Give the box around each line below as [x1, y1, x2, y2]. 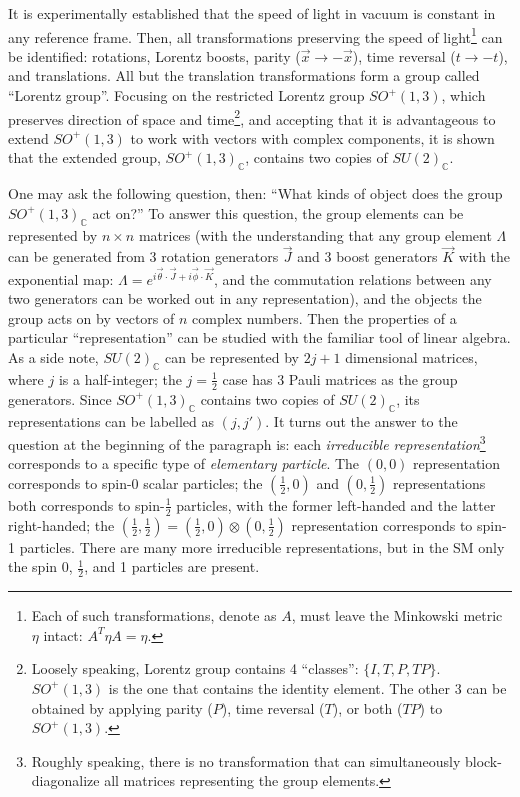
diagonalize [31, 770, 100, 791]
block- [464, 750, 502, 771]
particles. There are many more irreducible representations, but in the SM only [19, 536, 505, 557]
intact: [43, 624, 83, 645]
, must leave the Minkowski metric [291, 605, 503, 626]
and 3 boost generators [297, 246, 438, 267]
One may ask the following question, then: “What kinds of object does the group [8, 183, 503, 204]
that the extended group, [8, 147, 161, 168]
